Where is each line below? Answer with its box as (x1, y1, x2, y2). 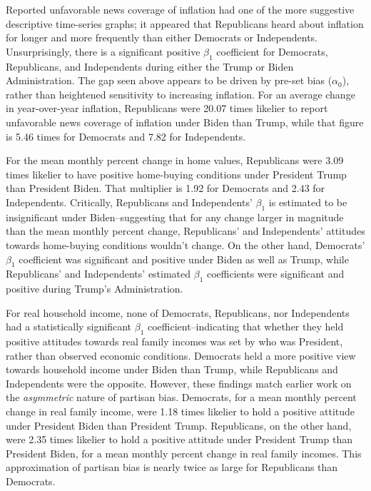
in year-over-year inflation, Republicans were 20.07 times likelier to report (6, 101, 328, 116)
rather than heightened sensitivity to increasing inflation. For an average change (6, 86, 355, 101)
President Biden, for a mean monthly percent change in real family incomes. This (6, 445, 362, 460)
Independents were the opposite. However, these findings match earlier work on (6, 375, 352, 390)
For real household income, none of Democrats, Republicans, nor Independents (6, 305, 350, 320)
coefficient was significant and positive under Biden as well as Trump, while (19, 251, 349, 266)
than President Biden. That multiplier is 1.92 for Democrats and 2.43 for (6, 181, 325, 196)
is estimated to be (268, 194, 347, 209)
